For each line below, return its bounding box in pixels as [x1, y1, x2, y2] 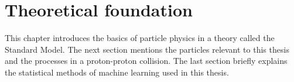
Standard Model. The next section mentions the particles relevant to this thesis [5, 43, 289, 55]
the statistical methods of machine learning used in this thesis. [5, 66, 229, 78]
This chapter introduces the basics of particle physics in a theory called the [5, 32, 275, 44]
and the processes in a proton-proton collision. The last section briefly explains [5, 54, 288, 67]
